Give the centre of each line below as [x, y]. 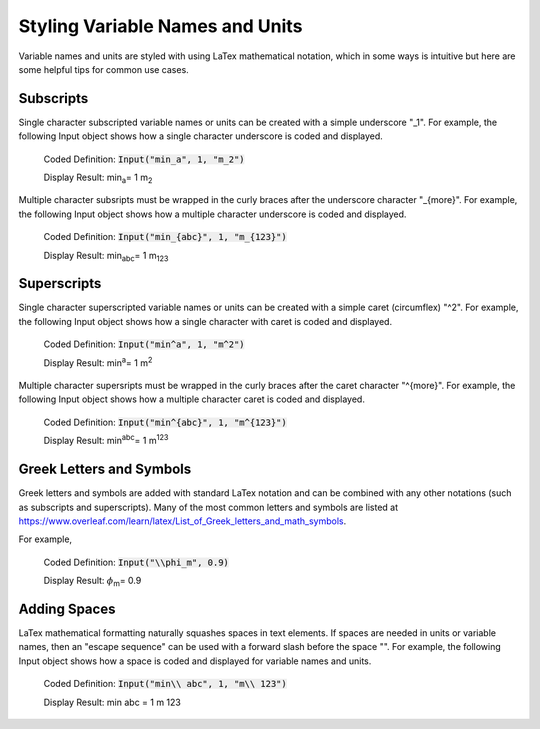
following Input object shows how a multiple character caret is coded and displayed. [191, 399]
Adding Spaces [67, 608]
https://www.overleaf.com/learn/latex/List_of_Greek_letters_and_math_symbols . [182, 521]
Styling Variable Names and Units [160, 26]
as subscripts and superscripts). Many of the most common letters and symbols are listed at [208, 507]
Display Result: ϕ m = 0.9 [92, 582]
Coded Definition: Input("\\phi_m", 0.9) [136, 562]
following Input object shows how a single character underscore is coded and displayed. [201, 136]
